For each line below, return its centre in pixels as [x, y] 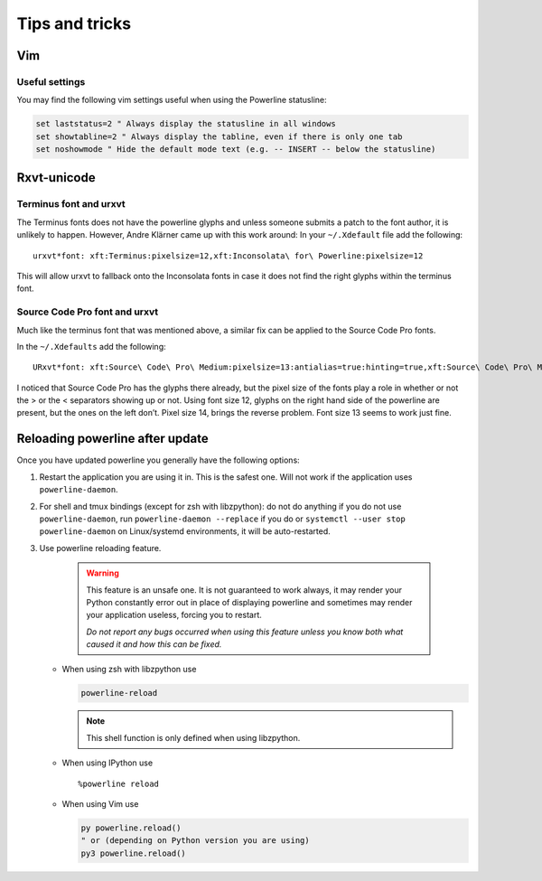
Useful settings [51, 81]
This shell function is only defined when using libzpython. [193, 737]
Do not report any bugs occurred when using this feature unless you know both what [245, 632]
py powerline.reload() [131, 828]
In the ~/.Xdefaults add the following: [91, 346]
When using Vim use [100, 804]
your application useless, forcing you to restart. [174, 615]
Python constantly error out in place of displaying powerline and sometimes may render [249, 602]
